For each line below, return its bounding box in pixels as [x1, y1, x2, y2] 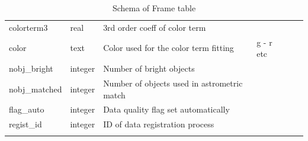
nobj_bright [9, 62, 53, 75]
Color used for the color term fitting [103, 41, 234, 54]
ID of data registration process [103, 118, 214, 130]
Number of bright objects [103, 62, 195, 75]
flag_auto [9, 103, 44, 116]
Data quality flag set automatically [103, 103, 230, 116]
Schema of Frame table [112, 2, 196, 14]
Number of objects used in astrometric [103, 76, 243, 89]
